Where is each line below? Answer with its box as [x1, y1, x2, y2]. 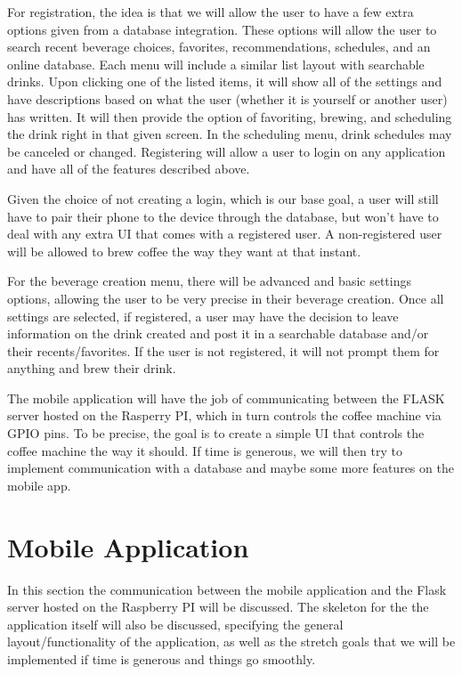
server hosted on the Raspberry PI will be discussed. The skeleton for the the [7, 597, 429, 616]
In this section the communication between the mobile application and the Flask [7, 580, 447, 598]
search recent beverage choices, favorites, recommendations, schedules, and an [7, 37, 431, 56]
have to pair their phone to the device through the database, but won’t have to [7, 207, 439, 225]
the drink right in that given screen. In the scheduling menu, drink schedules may [7, 125, 452, 143]
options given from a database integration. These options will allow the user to [7, 20, 437, 38]
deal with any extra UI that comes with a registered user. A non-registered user [7, 224, 442, 243]
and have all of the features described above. [7, 159, 250, 178]
